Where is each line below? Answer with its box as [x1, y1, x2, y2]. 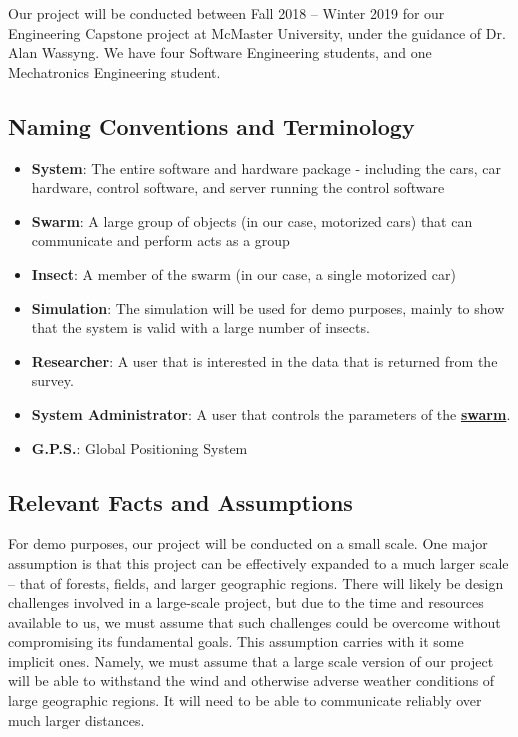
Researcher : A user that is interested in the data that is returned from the [31, 350, 498, 371]
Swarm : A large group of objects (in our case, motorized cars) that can [31, 210, 473, 231]
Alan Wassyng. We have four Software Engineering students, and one [8, 42, 432, 63]
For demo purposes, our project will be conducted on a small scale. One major [8, 533, 488, 554]
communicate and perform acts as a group [31, 230, 290, 251]
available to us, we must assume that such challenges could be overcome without [8, 611, 501, 632]
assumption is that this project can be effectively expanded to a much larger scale [8, 552, 509, 573]
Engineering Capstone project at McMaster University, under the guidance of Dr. [8, 22, 506, 43]
